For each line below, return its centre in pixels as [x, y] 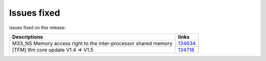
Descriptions [28, 37]
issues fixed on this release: [37, 28]
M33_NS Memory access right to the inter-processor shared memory [92, 43]
